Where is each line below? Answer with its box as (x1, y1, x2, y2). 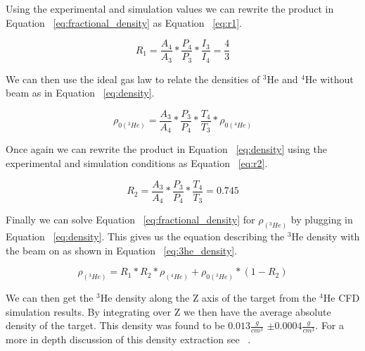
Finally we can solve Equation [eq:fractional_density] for (6, 212, 255, 227)
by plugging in (290, 212, 353, 227)
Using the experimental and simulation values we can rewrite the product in (6, 1, 334, 16)
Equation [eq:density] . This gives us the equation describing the (6, 228, 285, 243)
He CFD (323, 290, 360, 305)
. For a (315, 318, 345, 333)
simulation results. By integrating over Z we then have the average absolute (6, 304, 331, 319)
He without (305, 71, 354, 86)
